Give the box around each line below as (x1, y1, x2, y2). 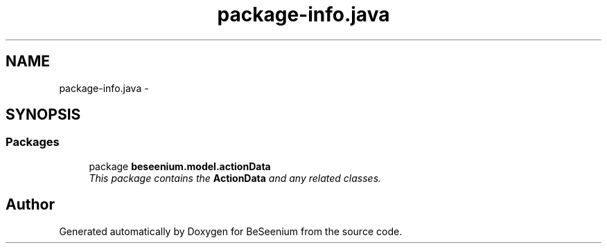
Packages (6, 135, 60, 149)
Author (6, 196, 55, 214)
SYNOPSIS (6, 106, 81, 124)
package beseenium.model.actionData (89, 160, 271, 172)
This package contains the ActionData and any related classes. (89, 172, 382, 184)
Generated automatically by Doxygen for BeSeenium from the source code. (59, 225, 403, 237)
